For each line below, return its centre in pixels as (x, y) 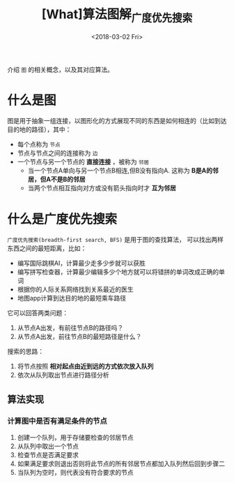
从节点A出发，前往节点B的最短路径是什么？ (79, 337)
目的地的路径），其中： (39, 129)
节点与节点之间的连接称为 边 (57, 153)
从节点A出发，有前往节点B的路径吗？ (70, 328)
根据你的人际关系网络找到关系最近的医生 (75, 289)
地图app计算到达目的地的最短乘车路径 (72, 298)
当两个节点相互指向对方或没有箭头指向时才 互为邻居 (102, 188)
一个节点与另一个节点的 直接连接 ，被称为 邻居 (83, 162)
